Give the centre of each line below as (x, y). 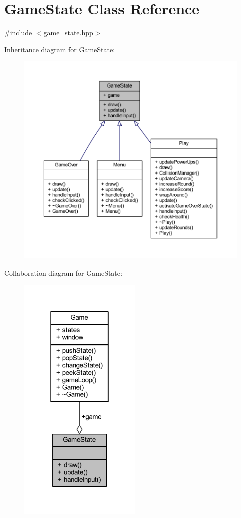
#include (18, 32)
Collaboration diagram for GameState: (63, 272)
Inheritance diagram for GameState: (60, 49)
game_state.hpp (68, 32)
